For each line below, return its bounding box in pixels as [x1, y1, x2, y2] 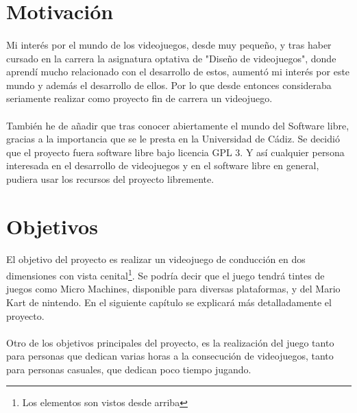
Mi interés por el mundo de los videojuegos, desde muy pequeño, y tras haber [6, 37, 332, 51]
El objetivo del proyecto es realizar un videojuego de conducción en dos [6, 252, 306, 266]
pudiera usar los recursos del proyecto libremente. [6, 171, 214, 186]
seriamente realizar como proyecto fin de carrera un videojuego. [6, 91, 273, 105]
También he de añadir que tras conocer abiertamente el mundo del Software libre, [6, 118, 349, 132]
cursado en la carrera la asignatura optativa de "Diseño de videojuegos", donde [6, 51, 336, 65]
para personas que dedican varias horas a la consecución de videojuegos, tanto [6, 349, 334, 363]
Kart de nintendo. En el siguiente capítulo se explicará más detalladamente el [6, 295, 332, 309]
